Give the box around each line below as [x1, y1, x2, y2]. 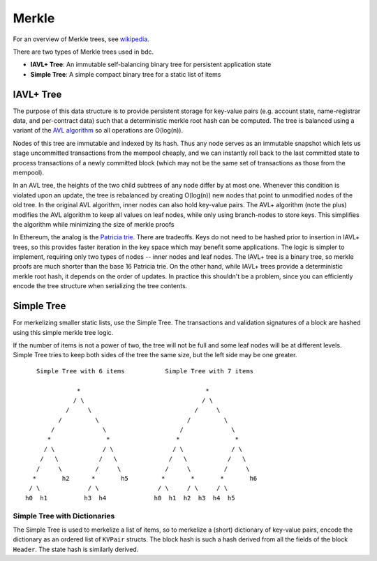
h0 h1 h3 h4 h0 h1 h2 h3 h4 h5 [25, 494, 235, 502]
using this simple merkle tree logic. [13, 328, 114, 336]
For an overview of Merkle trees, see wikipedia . [13, 35, 149, 43]
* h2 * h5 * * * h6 [32, 474, 258, 483]
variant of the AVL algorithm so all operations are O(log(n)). [13, 126, 184, 135]
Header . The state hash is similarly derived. [13, 545, 139, 553]
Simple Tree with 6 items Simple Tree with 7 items [36, 367, 254, 375]
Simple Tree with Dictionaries [13, 511, 115, 521]
